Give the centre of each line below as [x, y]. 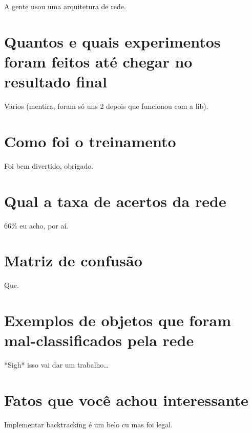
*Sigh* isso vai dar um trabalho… [56, 365]
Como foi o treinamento [90, 141]
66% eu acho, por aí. [36, 225]
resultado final [56, 82]
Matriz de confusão [73, 260]
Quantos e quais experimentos [112, 41]
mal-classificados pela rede [99, 340]
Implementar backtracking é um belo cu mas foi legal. [89, 424]
